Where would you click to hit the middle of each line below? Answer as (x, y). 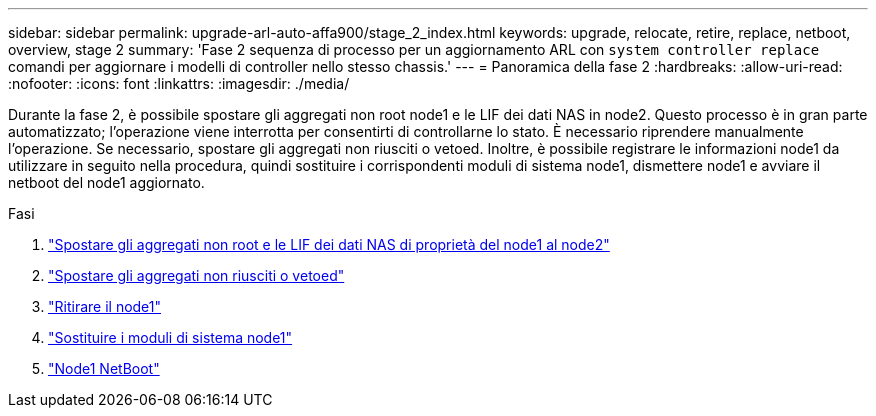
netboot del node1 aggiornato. (106, 182)
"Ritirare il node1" (105, 306)
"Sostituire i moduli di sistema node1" (170, 337)
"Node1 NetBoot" (104, 368)
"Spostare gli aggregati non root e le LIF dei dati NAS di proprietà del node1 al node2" (329, 244)
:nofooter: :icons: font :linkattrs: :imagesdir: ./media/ (179, 83)
